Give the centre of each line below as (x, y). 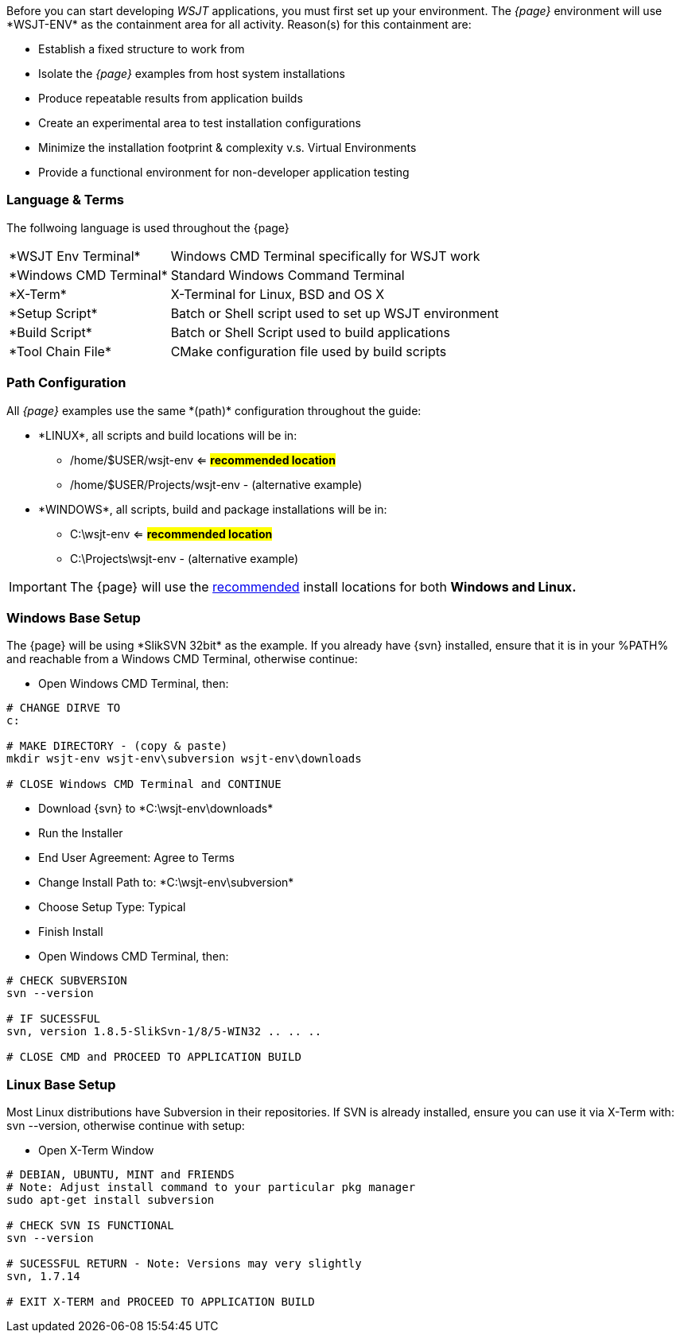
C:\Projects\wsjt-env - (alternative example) (185, 558)
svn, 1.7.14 (43, 1276)
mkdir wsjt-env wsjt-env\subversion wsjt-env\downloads (184, 759)
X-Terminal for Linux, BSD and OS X (278, 294)
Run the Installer (81, 833)
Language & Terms (66, 200)
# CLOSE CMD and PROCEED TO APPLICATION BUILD (154, 1057)
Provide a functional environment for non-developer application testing (224, 172)
